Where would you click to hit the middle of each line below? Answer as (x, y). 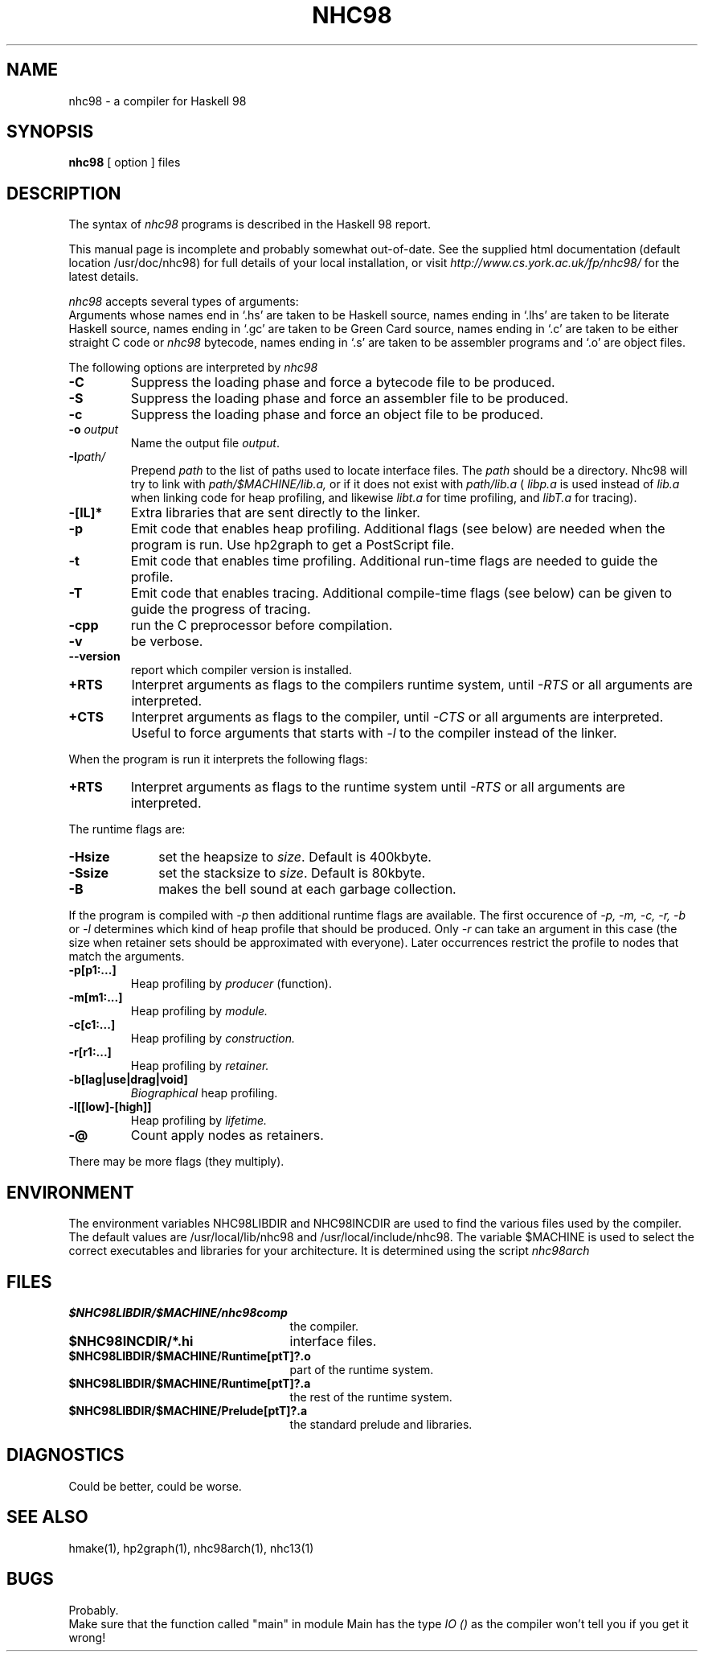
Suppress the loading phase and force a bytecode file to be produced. (343, 383)
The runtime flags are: (127, 829)
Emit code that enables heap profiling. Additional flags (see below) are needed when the (398, 529)
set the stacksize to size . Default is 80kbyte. (292, 873)
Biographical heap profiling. (204, 1093)
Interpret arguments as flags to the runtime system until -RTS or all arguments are (378, 787)
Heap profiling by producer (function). (231, 984)
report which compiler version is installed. (241, 670)
